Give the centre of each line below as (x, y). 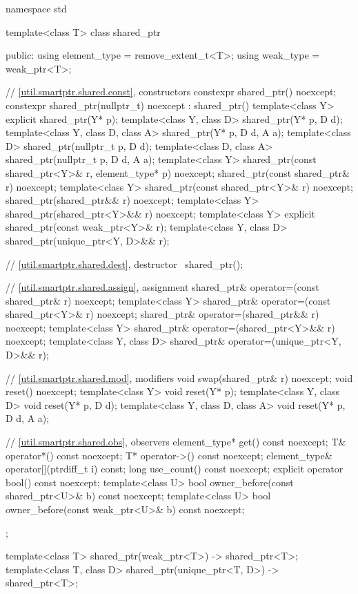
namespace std (36, 8)
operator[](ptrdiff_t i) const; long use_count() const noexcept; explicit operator (175, 469)
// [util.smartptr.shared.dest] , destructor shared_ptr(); (125, 264)
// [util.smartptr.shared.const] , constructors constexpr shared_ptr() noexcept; (171, 92)
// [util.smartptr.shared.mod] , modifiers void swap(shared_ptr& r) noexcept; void (179, 377)
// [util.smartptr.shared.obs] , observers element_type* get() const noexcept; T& (176, 442)
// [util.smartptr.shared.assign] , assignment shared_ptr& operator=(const (162, 287)
